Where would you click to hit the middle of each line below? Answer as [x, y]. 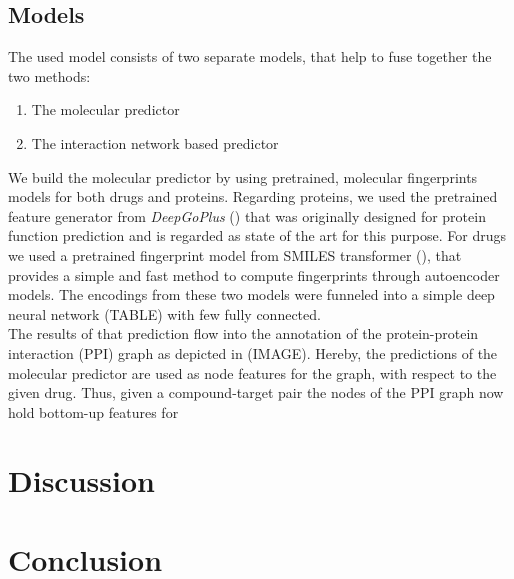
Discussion [81, 480]
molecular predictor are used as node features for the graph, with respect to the [252, 372]
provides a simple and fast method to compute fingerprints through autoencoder [254, 274]
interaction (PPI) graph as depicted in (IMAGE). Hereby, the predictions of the [253, 352]
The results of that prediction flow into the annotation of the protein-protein [243, 333]
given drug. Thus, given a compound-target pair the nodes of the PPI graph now [256, 392]
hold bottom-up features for [93, 411]
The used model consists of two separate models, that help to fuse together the [250, 56]
